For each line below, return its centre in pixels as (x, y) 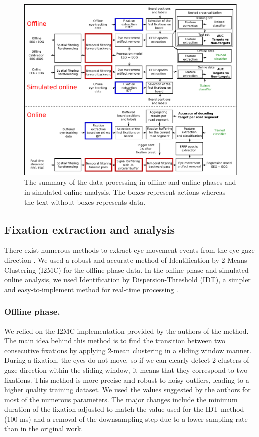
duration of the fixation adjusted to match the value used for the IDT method (124, 409)
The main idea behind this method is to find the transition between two (115, 340)
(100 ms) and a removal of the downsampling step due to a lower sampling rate (126, 419)
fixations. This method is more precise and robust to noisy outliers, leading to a (127, 379)
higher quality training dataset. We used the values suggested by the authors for (127, 390)
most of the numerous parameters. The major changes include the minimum (121, 399)
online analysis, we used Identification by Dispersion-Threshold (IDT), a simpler (127, 280)
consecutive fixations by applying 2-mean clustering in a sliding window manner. (128, 350)
